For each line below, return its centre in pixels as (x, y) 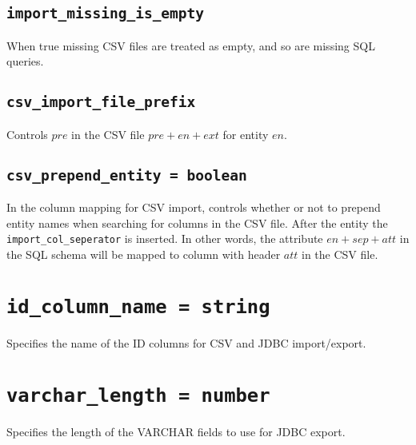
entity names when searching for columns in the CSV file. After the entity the (197, 222)
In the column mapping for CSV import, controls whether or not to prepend (194, 207)
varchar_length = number (138, 395)
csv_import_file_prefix (101, 102)
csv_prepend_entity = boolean (127, 175)
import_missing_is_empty (106, 14)
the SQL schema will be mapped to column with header (144, 254)
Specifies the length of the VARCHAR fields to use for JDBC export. (176, 431)
